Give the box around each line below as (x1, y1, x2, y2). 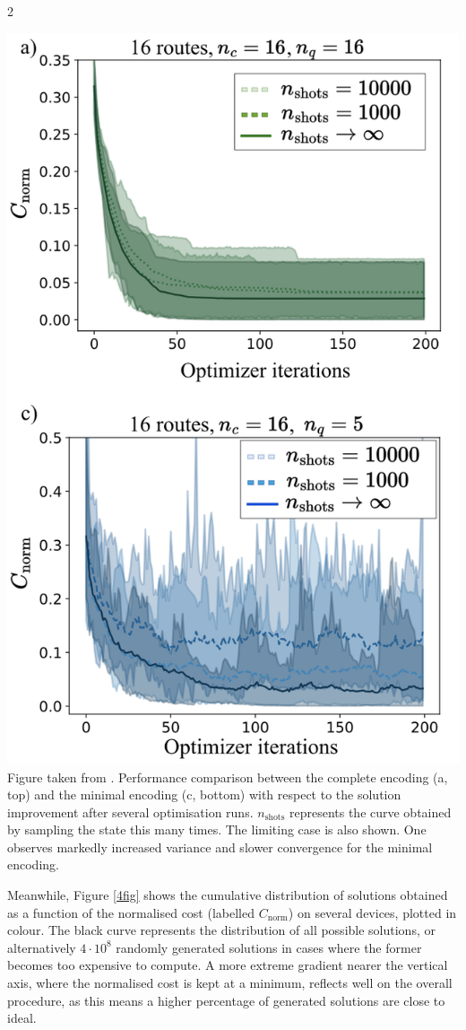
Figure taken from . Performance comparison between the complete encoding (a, (7, 767, 448, 786)
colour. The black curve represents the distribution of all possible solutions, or (7, 921, 436, 939)
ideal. (7, 1008, 37, 1027)
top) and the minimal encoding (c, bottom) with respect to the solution (7, 785, 401, 804)
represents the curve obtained (289, 802, 452, 821)
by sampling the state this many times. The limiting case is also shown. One (7, 820, 427, 839)
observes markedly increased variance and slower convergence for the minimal (7, 837, 433, 856)
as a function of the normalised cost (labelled (7, 903, 255, 921)
